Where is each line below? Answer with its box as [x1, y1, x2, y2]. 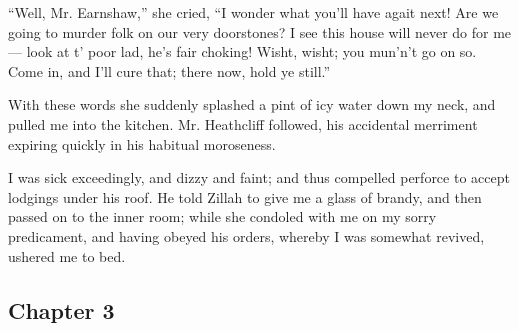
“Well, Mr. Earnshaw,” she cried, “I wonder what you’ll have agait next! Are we [8, 2, 499, 22]
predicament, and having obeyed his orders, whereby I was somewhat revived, [8, 225, 485, 246]
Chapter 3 [8, 294, 115, 325]
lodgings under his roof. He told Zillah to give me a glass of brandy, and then [8, 186, 482, 207]
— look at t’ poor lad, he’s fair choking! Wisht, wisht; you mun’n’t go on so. [8, 41, 477, 62]
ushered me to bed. [8, 245, 126, 266]
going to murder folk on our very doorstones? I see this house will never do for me [8, 21, 512, 42]
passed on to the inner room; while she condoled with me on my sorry [8, 206, 437, 227]
